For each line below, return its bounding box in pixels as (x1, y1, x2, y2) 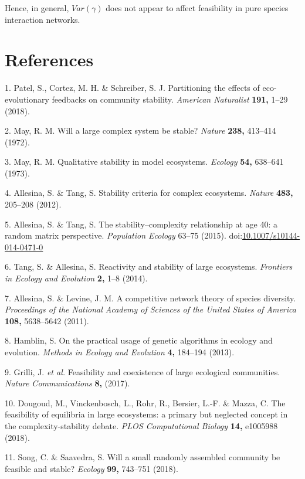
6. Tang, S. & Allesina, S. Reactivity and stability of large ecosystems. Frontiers (5, 260, 293, 273)
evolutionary (5, 93, 49, 105)
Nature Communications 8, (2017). (5, 377, 130, 389)
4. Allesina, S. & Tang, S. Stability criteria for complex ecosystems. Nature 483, (5, 186, 293, 199)
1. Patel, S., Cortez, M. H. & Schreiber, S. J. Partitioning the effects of (5, 81, 260, 94)
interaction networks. (5, 13, 80, 25)
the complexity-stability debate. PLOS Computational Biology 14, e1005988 (5, 419, 278, 432)
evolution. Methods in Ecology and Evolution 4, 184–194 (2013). (5, 346, 235, 358)
